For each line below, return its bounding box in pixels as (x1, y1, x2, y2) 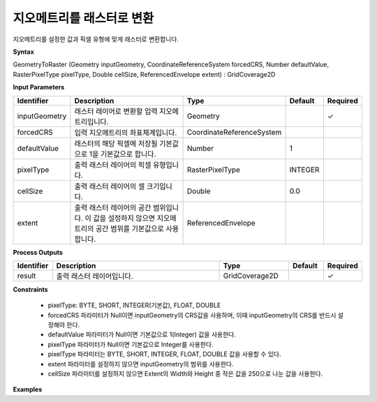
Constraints (13, 285, 48, 293)
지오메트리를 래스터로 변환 (13, 10, 154, 26)
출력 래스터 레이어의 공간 (74, 202, 151, 212)
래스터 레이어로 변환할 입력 (74, 106, 158, 116)
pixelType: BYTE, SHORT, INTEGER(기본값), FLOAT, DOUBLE (47, 301, 221, 310)
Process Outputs (13, 248, 63, 256)
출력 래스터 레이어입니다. (56, 271, 133, 281)
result (17, 271, 36, 281)
